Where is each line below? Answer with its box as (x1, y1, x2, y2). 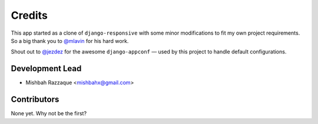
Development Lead (11, 63, 82, 73)
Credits (11, 9, 48, 22)
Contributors (11, 95, 59, 105)
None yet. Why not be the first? (11, 110, 87, 117)
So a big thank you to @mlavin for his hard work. (11, 37, 129, 44)
